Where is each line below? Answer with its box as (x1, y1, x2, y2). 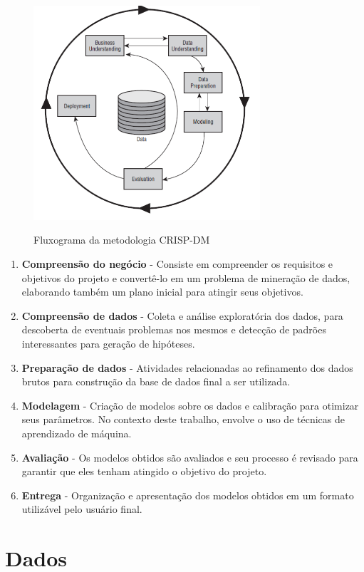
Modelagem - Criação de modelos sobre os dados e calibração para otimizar (21, 397, 359, 412)
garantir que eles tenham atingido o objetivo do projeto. (21, 464, 267, 479)
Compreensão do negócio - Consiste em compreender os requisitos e (21, 256, 333, 271)
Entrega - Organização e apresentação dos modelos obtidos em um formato (21, 487, 354, 502)
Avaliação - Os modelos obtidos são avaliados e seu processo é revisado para (21, 449, 358, 464)
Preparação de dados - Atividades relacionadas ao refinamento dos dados (21, 360, 353, 375)
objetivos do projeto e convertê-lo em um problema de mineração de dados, (21, 270, 350, 285)
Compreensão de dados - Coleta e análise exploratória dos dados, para (21, 308, 343, 323)
